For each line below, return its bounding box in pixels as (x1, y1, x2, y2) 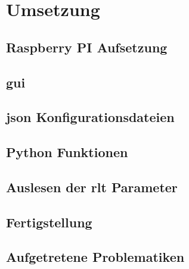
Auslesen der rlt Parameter (6, 177, 178, 196)
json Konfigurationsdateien (6, 108, 175, 126)
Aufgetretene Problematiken (6, 248, 185, 266)
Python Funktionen (6, 143, 128, 161)
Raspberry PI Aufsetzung (6, 37, 168, 56)
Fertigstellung (6, 212, 92, 231)
